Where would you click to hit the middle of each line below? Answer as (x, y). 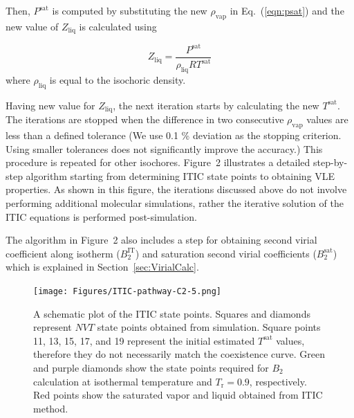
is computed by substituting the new (130, 10)
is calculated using (118, 26)
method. (51, 408)
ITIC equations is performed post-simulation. (101, 216)
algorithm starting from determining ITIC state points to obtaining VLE (180, 175)
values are (327, 119)
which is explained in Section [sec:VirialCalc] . (102, 267)
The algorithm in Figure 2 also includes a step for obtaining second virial (161, 240)
